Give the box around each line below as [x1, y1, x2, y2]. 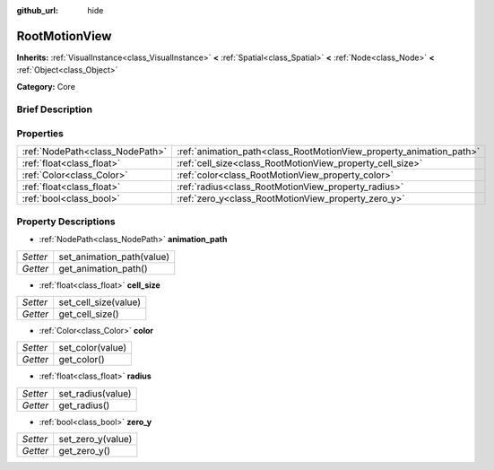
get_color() [58, 353, 105, 366]
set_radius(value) [58, 387, 132, 399]
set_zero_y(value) [58, 433, 133, 446]
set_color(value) [58, 342, 127, 354]
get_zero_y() [58, 445, 111, 457]
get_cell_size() [58, 308, 120, 320]
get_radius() [58, 399, 110, 412]
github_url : [16, 5, 58, 15]
